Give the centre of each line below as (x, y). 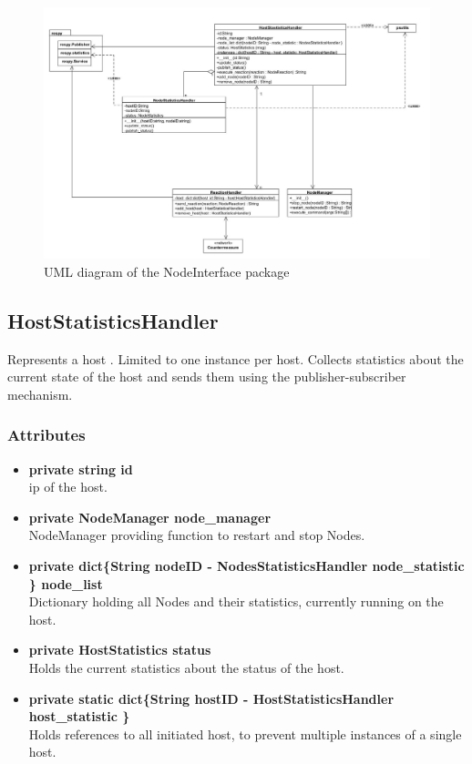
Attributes (46, 435)
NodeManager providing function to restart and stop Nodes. (197, 535)
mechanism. (40, 394)
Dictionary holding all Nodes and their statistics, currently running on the (236, 601)
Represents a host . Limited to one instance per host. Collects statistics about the (236, 358)
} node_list (66, 583)
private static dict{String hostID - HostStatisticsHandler (211, 698)
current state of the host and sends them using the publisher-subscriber (207, 377)
